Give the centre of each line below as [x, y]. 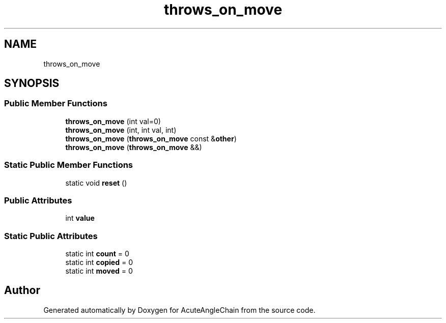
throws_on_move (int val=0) [113, 121]
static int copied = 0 [99, 262]
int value [80, 218]
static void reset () [96, 183]
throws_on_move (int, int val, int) [121, 130]
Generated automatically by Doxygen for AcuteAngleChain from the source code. [179, 310]
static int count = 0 [97, 254]
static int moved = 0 [99, 271]
